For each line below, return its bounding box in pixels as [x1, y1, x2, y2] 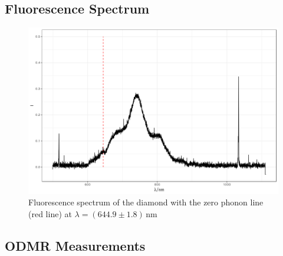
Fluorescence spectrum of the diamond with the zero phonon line [28, 196, 264, 208]
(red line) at [28, 208, 72, 220]
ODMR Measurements [5, 237, 146, 255]
